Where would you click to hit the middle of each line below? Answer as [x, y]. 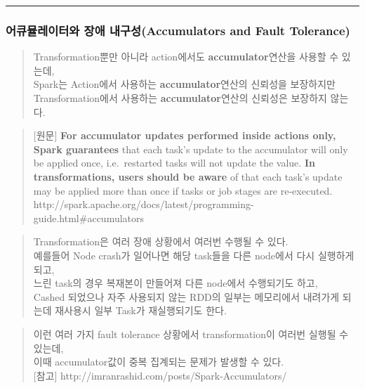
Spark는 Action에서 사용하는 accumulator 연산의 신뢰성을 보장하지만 [184, 84]
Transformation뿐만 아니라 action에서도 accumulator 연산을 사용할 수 [186, 57]
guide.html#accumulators [89, 218]
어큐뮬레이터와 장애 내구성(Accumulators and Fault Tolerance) [178, 30]
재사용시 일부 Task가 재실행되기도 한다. [141, 310]
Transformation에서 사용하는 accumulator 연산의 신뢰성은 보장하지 [180, 98]
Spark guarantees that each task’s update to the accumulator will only [191, 149]
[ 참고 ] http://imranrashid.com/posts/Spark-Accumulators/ [160, 375]
